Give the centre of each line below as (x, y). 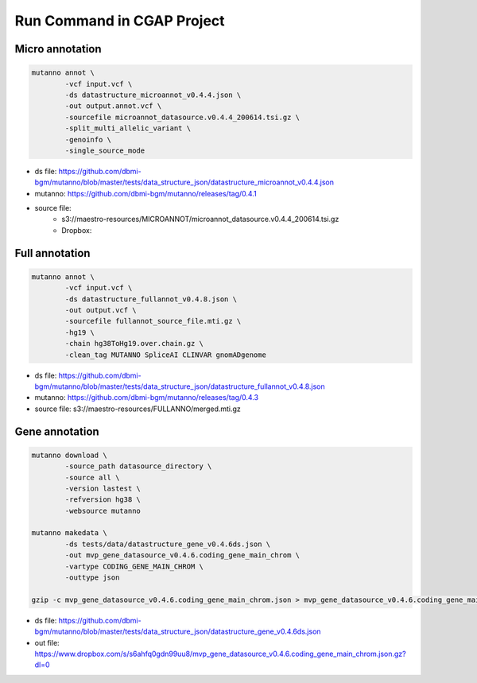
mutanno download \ (69, 455)
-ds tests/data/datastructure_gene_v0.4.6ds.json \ (168, 544)
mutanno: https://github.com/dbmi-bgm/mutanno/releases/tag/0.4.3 (146, 398)
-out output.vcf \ (101, 310)
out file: (47, 642)
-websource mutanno (103, 510)
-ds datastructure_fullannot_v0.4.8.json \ (151, 299)
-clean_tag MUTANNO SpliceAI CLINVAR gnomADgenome (165, 355)
